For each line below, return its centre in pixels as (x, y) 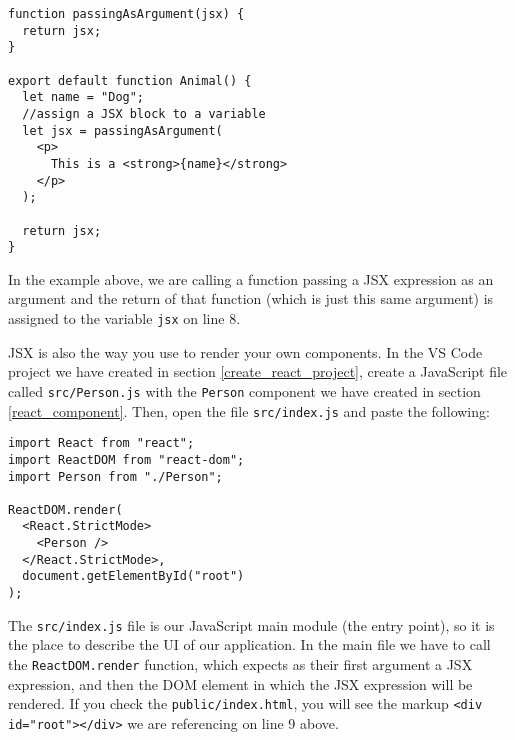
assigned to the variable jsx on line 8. (124, 318)
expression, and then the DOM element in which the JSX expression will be (240, 683)
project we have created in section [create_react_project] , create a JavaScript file (258, 371)
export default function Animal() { (130, 80)
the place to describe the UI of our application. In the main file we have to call (249, 644)
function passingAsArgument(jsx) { (126, 14)
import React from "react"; (101, 443)
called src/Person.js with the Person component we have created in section (244, 390)
